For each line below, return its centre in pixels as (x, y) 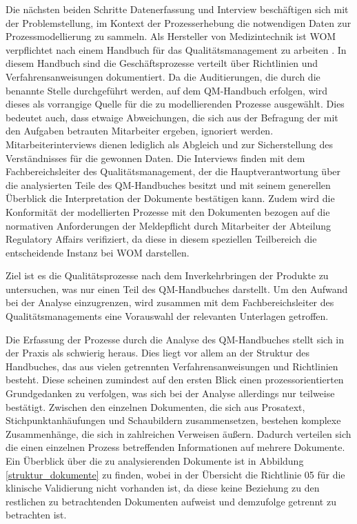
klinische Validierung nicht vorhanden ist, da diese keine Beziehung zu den (163, 488)
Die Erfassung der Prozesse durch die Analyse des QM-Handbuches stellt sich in (175, 339)
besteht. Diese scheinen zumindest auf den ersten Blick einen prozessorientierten (175, 380)
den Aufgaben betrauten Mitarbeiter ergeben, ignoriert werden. (140, 131)
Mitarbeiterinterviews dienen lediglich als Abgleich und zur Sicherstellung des (169, 144)
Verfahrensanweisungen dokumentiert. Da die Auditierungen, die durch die (163, 76)
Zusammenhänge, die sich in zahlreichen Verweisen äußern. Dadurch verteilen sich (178, 433)
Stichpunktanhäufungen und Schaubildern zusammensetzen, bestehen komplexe (173, 420)
